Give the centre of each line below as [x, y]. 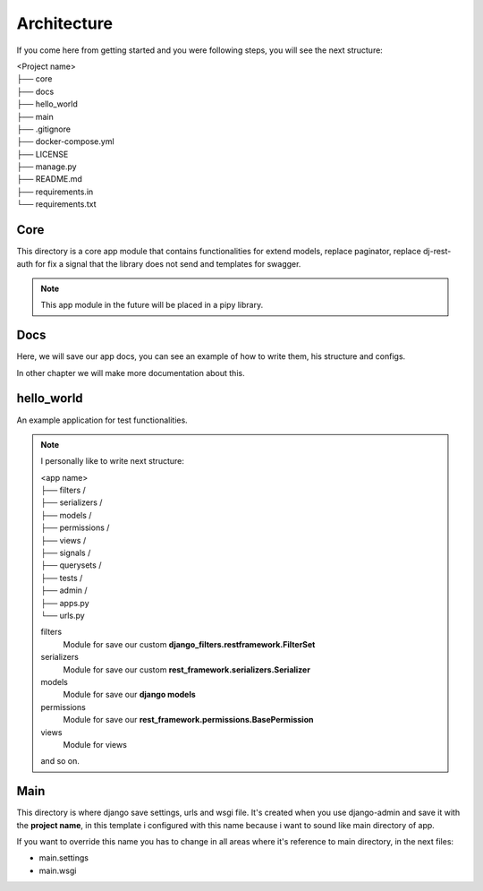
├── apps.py [65, 603]
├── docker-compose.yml [66, 141]
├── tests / [62, 578]
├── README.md [49, 179]
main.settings [64, 858]
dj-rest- [437, 252]
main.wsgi [58, 870]
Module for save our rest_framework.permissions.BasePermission [188, 720]
